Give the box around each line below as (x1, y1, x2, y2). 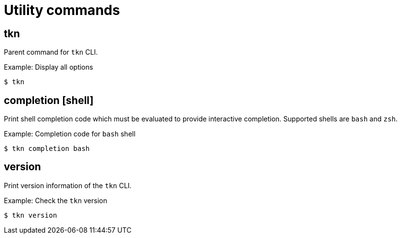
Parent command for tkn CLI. (4, 48, 98, 57)
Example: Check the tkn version (4, 196, 108, 205)
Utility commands (4, 2, 120, 18)
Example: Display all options (4, 63, 93, 72)
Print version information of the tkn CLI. (4, 181, 132, 190)
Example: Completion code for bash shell (4, 130, 136, 138)
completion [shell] (4, 94, 94, 106)
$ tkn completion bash (4, 145, 90, 153)
